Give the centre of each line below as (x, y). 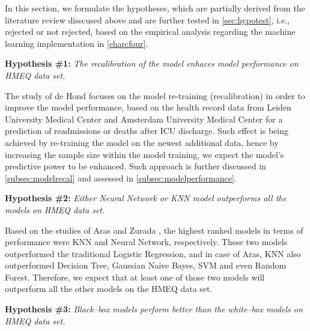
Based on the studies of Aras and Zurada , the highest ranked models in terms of (154, 230)
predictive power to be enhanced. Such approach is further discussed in (135, 166)
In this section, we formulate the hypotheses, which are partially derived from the (155, 8)
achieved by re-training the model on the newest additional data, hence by (142, 142)
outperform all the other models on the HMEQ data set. (109, 289)
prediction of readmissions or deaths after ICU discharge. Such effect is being (147, 131)
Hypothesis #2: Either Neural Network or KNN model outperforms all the (146, 198)
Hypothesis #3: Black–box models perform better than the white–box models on (154, 309)
